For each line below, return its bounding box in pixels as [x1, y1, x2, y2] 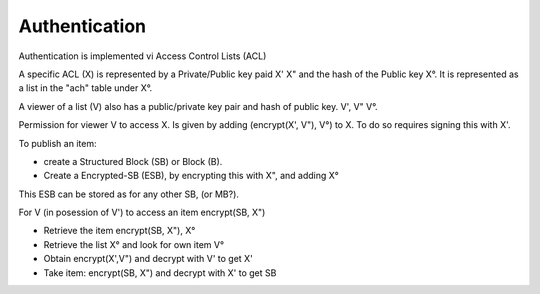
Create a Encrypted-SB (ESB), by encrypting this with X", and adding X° [43, 170, 339, 182]
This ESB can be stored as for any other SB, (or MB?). [18, 188, 240, 200]
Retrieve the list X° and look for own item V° [43, 238, 225, 250]
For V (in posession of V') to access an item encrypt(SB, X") [18, 206, 266, 219]
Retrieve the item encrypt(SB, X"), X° [43, 225, 196, 237]
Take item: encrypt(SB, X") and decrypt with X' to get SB [43, 266, 277, 279]
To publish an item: [18, 137, 97, 149]
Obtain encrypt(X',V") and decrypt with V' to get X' [43, 253, 254, 265]
